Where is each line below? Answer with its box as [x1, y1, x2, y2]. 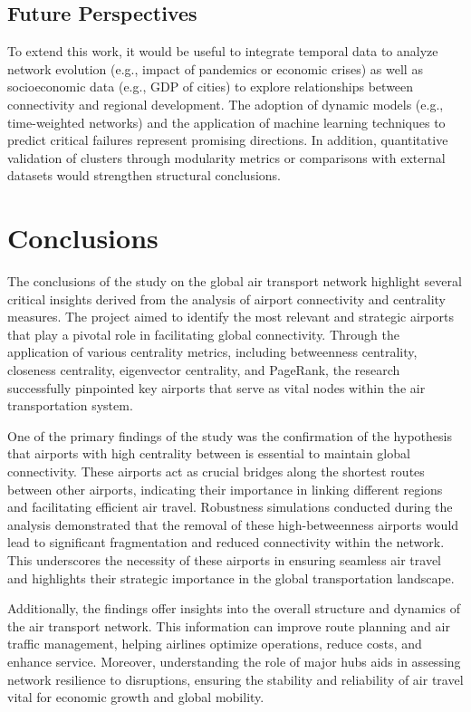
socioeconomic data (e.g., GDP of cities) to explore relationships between [7, 77, 414, 96]
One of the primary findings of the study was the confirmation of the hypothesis [7, 426, 452, 445]
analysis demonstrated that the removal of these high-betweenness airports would [7, 515, 459, 534]
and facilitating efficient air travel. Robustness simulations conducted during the [7, 497, 453, 516]
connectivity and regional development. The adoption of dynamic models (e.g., [7, 94, 444, 113]
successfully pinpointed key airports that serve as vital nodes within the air [7, 378, 426, 397]
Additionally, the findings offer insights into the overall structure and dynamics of [7, 599, 460, 618]
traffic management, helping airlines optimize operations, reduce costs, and [7, 634, 422, 653]
